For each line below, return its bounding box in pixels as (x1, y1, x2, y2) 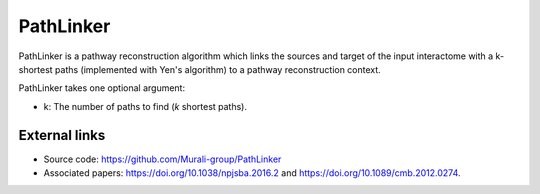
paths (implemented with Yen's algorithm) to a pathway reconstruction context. (55, 63, 382, 75)
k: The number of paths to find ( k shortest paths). (43, 100, 248, 112)
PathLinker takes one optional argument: (18, 82, 185, 94)
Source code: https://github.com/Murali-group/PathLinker (43, 153, 282, 165)
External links (18, 126, 106, 144)
